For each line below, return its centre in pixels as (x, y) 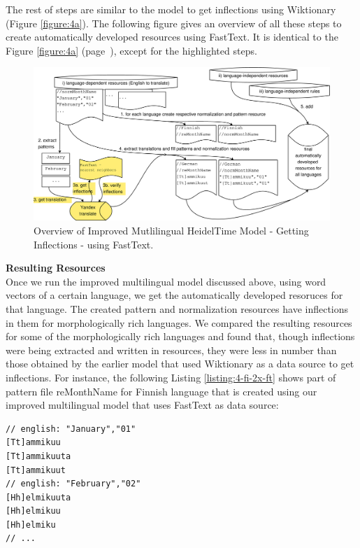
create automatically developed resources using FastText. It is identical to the (172, 37)
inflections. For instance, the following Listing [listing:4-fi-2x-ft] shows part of (171, 377)
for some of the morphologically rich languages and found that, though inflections (180, 336)
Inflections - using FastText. (94, 244)
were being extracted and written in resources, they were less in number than (171, 350)
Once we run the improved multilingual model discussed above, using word (166, 281)
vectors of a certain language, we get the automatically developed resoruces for (174, 295)
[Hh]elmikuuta (38, 497)
